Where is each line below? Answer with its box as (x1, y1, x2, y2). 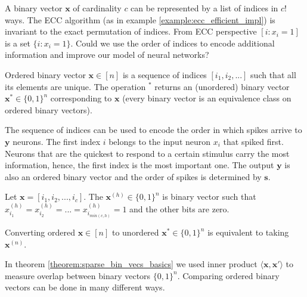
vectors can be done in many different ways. (5, 281, 165, 293)
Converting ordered (5, 226, 75, 239)
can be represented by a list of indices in (131, 2, 278, 14)
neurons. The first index (13, 135, 101, 147)
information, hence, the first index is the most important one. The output (5, 159, 274, 171)
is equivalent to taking (207, 226, 289, 239)
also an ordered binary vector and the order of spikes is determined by (5, 170, 262, 182)
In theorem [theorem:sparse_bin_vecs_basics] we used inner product (5, 258, 258, 270)
